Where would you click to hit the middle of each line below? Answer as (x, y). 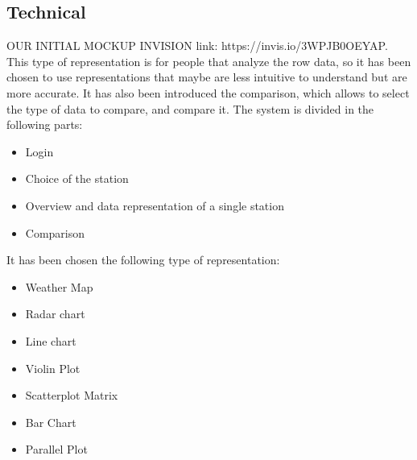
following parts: (45, 124)
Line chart (51, 340)
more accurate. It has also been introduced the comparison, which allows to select (208, 92)
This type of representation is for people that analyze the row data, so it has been (209, 61)
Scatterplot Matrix (72, 395)
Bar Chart (51, 422)
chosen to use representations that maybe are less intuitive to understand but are (207, 77)
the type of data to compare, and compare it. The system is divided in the (190, 108)
